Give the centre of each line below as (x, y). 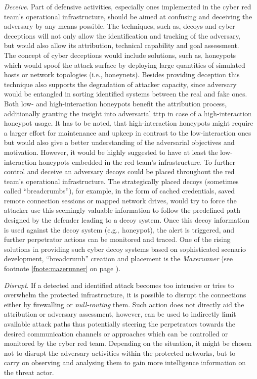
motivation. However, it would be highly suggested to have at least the (111, 152)
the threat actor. (29, 372)
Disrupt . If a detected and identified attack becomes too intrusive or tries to (119, 285)
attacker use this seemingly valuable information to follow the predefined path (122, 210)
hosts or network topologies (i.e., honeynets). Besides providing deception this (122, 74)
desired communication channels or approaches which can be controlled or (116, 333)
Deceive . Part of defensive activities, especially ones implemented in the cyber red (128, 6)
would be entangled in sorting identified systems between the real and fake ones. (126, 94)
